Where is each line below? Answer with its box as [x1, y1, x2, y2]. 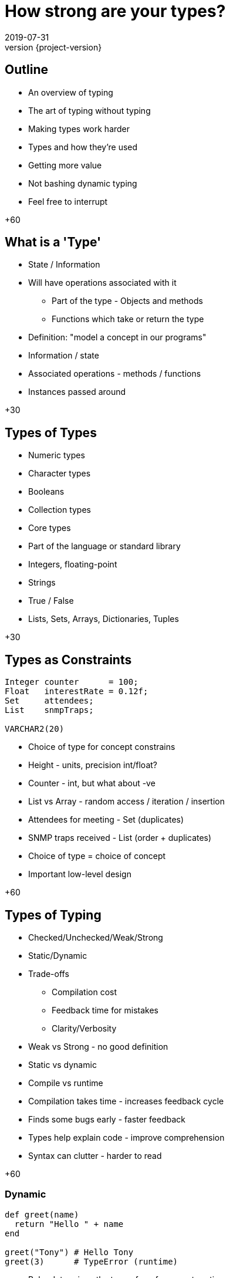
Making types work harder [28, 123, 130, 134]
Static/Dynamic [28, 950, 87, 961]
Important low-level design [28, 869, 131, 880]
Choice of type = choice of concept [28, 851, 166, 861]
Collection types [28, 505, 91, 515]
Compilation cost [52, 986, 117, 997]
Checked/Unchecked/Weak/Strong [28, 932, 163, 942]
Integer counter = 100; [5, 677, 138, 687]
